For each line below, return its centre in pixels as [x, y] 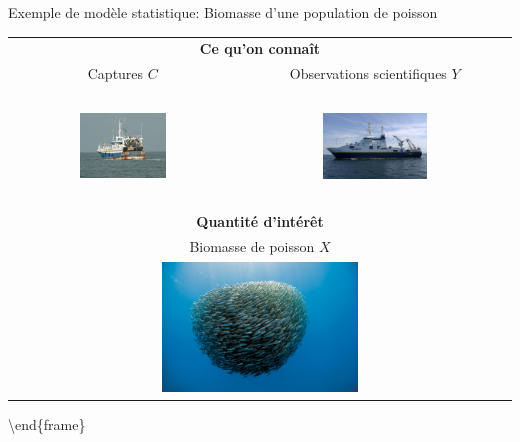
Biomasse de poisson [252, 246]
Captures [115, 73]
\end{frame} [47, 424]
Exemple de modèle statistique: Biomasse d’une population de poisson [223, 12]
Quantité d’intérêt [260, 221]
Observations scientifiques [368, 73]
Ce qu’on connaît [260, 48]
